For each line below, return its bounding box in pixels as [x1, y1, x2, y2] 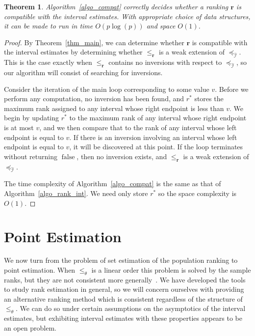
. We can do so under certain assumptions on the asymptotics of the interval [16, 303, 246, 313]
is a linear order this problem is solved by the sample [91, 264, 251, 275]
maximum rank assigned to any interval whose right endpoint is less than [4, 103, 224, 113]
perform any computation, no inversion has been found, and [4, 93, 184, 104]
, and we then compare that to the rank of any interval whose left [39, 122, 237, 132]
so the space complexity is [158, 188, 237, 198]
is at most [4, 122, 34, 132]
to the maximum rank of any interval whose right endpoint [69, 112, 247, 123]
